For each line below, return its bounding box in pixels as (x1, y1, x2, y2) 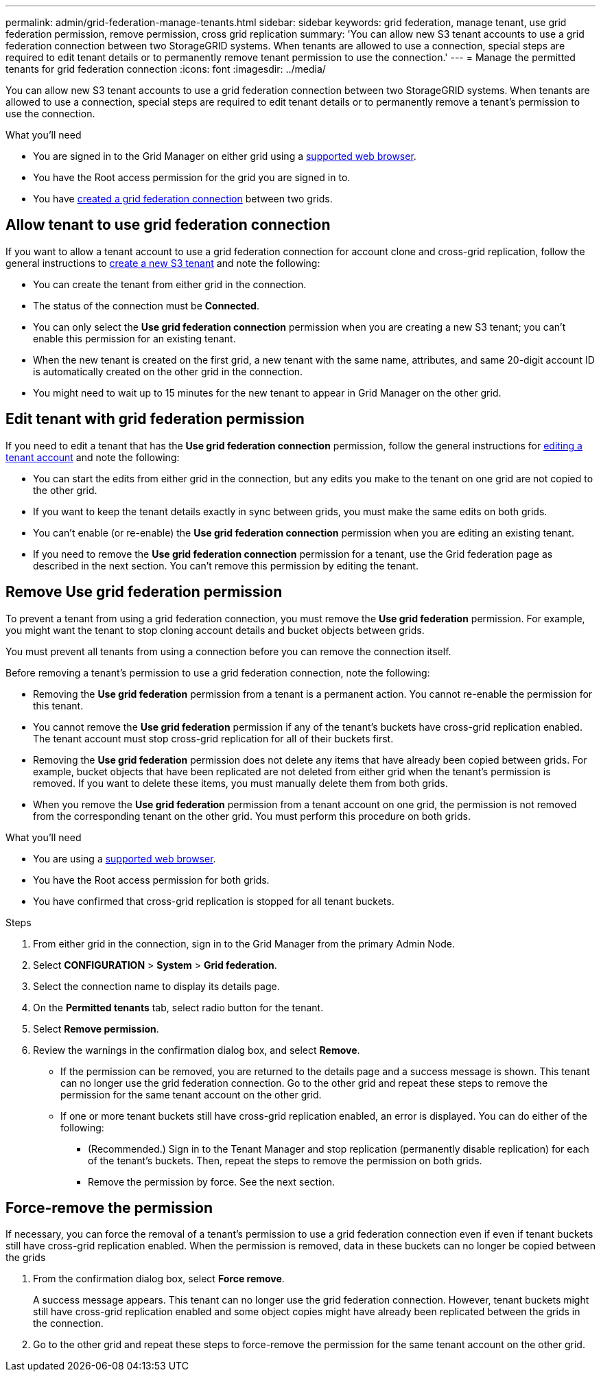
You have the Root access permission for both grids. (33, 873, 270, 886)
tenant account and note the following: (5, 451, 180, 463)
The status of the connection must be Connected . (33, 299, 259, 311)
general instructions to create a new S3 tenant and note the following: (5, 257, 320, 269)
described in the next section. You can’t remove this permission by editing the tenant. (33, 559, 419, 572)
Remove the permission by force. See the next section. (88, 1175, 335, 1188)
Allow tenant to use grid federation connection (5, 216, 331, 234)
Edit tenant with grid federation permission (5, 410, 305, 428)
